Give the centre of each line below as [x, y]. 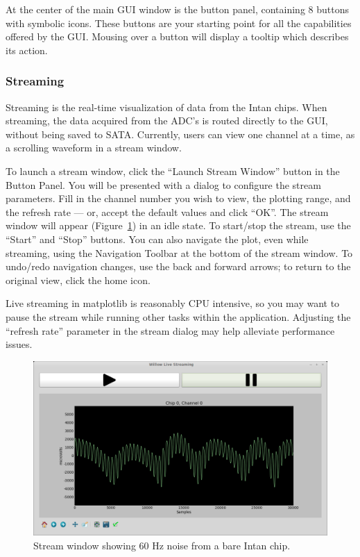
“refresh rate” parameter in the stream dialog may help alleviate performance [170, 330]
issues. [19, 344]
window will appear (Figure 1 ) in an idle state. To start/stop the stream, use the [178, 225]
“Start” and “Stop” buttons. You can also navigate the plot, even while [157, 239]
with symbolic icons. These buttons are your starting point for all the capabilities [179, 23]
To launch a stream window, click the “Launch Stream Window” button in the [173, 171]
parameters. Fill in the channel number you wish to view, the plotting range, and [178, 198]
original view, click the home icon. [78, 280]
